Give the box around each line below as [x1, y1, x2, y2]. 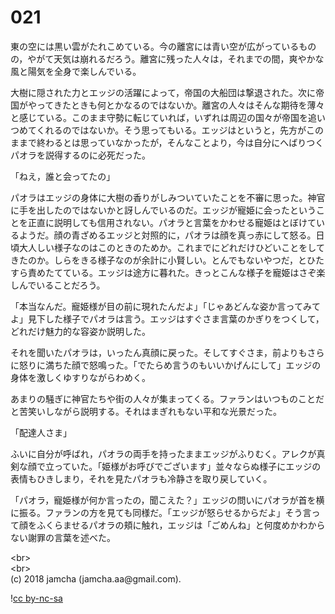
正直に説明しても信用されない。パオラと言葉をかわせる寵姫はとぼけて [27, 216, 317, 228]
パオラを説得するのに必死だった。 [10, 149, 151, 161]
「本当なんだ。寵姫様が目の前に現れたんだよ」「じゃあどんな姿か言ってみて [10, 300, 321, 312]
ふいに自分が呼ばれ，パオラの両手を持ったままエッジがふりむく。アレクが [10, 447, 317, 460]
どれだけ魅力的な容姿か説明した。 [10, 325, 151, 337]
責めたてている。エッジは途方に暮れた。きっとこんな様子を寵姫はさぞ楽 [27, 266, 326, 278]
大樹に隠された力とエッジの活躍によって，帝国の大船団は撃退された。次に [10, 86, 316, 98]
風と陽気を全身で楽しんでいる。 [10, 65, 142, 77]
